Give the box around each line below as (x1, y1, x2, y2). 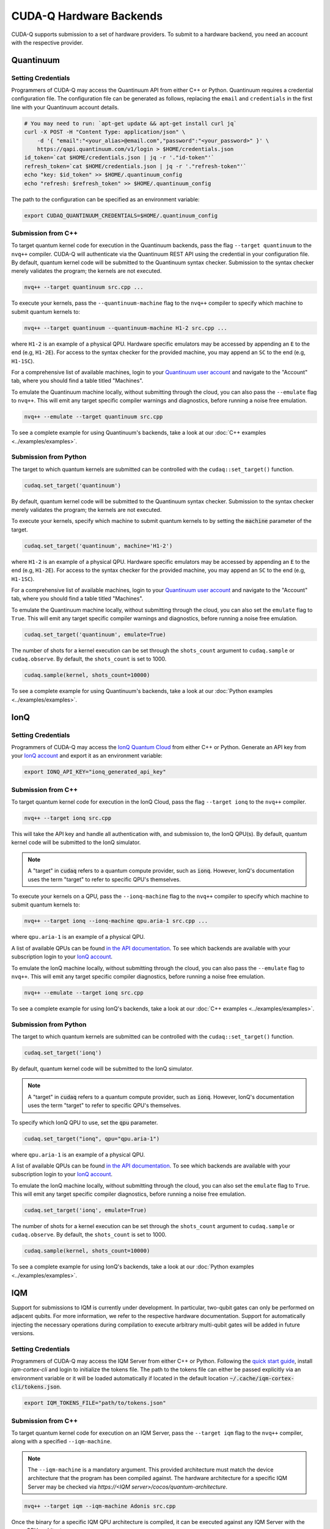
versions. (11, 1329, 35, 1336)
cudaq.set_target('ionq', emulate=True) (24, 1207, 147, 1214)
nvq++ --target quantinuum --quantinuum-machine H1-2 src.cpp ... (24, 324, 227, 331)
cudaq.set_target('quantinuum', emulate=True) (24, 631, 166, 639)
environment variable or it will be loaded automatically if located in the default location (11, 1374, 229, 1382)
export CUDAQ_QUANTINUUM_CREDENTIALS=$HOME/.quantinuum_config (24, 212, 218, 219)
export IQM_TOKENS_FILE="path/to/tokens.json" (24, 1399, 166, 1407)
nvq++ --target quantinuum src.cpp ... (24, 284, 144, 291)
